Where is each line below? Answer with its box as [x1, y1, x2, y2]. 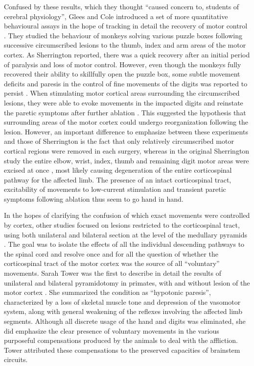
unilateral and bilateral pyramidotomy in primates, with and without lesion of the [4, 277, 250, 288]
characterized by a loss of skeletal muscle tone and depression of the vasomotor [4, 296, 241, 307]
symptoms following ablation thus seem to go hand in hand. [4, 193, 184, 204]
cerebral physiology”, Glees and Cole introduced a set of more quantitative [4, 11, 228, 21]
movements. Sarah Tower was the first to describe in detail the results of [4, 268, 221, 278]
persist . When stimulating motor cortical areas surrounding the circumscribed [4, 88, 240, 98]
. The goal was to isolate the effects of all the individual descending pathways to [4, 239, 245, 249]
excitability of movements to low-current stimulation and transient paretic [4, 184, 226, 194]
